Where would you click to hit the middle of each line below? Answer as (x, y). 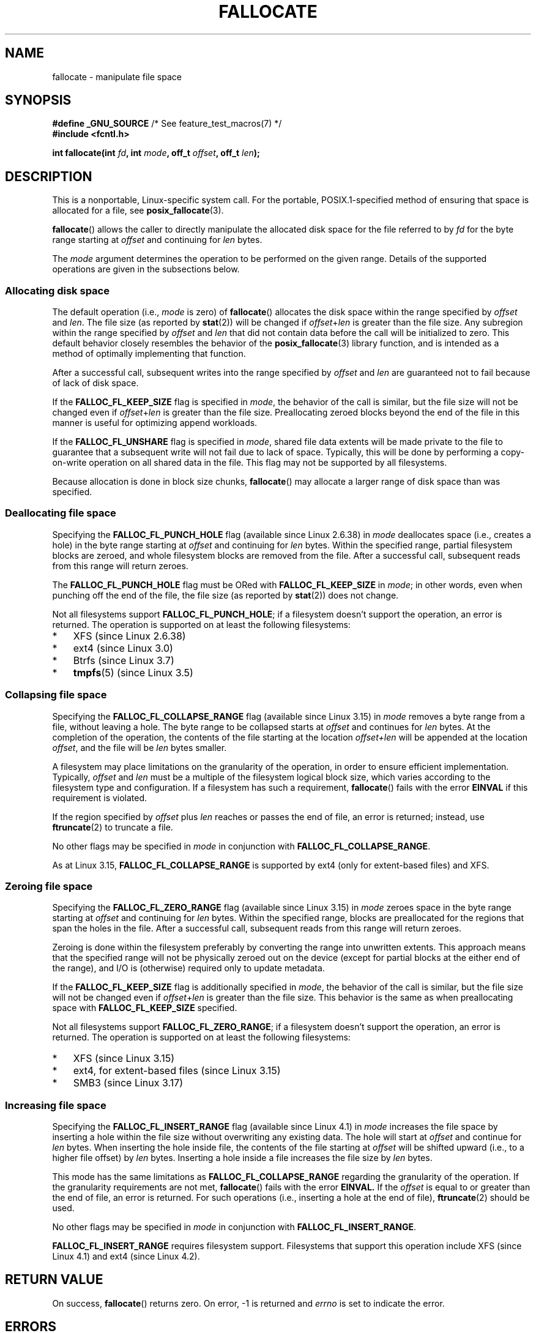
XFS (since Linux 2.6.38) (129, 636)
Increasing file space (56, 1105)
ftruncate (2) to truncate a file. (113, 827)
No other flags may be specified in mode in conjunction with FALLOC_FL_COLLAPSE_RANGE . (241, 846)
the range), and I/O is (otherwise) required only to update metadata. (188, 968)
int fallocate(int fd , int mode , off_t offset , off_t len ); (156, 153)
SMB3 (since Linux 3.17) (128, 1083)
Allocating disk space (57, 290)
